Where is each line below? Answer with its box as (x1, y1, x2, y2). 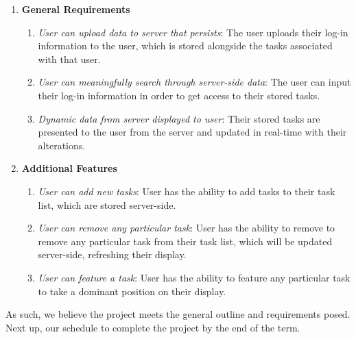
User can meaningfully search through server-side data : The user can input (38, 75, 351, 89)
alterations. (38, 138, 86, 152)
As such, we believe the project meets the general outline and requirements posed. (5, 307, 351, 321)
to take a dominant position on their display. (38, 284, 226, 298)
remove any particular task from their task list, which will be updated (38, 234, 333, 248)
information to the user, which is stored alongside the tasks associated (38, 38, 333, 53)
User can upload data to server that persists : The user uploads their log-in (38, 25, 348, 39)
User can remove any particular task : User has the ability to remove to (38, 221, 335, 235)
